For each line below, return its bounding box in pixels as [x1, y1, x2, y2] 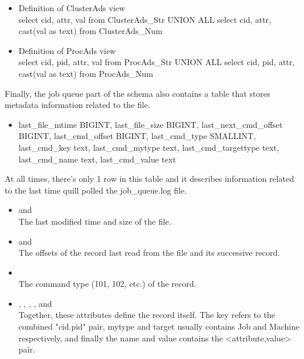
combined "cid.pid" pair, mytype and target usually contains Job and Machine [18, 320, 300, 333]
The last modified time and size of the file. [18, 215, 171, 227]
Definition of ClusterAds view [18, 2, 126, 13]
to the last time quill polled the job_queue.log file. [5, 184, 187, 196]
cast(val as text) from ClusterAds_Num [18, 25, 163, 37]
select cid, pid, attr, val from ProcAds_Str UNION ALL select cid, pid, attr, [18, 56, 295, 68]
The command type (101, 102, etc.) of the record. [18, 277, 197, 290]
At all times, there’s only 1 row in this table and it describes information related [5, 172, 294, 185]
